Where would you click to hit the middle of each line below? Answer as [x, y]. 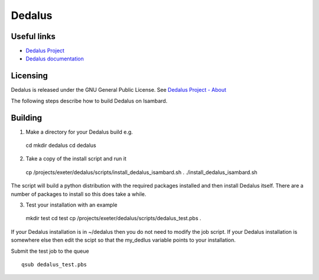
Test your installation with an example [71, 205]
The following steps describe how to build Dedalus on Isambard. [89, 101]
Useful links [33, 36]
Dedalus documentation [55, 59]
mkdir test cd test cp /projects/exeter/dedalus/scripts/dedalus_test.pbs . [113, 218]
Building [27, 118]
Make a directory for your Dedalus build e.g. [79, 132]
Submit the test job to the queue [50, 251]
